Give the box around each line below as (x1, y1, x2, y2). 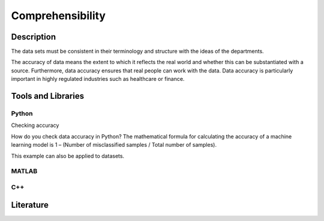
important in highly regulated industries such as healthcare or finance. (11, 75, 185, 83)
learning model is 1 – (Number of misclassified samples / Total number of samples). (11, 141, 217, 149)
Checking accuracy (11, 122, 59, 129)
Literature (11, 199, 49, 210)
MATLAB (11, 167, 38, 175)
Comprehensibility (11, 9, 106, 22)
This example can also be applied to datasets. (11, 152, 125, 159)
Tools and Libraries (11, 91, 84, 101)
